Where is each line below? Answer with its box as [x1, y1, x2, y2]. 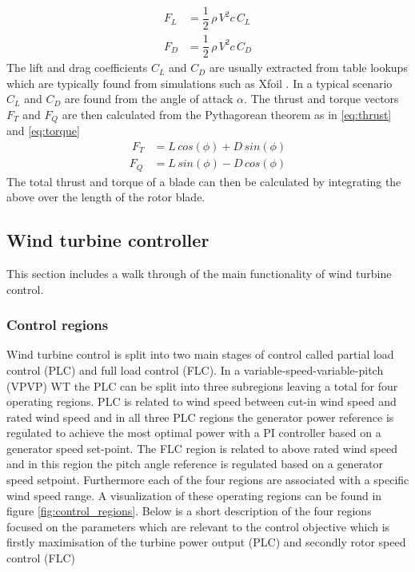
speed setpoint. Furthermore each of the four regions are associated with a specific [6, 471, 409, 488]
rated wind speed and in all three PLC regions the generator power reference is [6, 408, 394, 425]
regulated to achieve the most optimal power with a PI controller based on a [6, 424, 381, 441]
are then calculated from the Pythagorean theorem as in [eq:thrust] [62, 105, 392, 122]
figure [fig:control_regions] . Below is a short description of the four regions [6, 502, 372, 519]
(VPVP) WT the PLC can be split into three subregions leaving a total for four [6, 377, 398, 394]
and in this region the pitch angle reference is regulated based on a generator [6, 455, 384, 472]
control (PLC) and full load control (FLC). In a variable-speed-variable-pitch [6, 361, 384, 378]
